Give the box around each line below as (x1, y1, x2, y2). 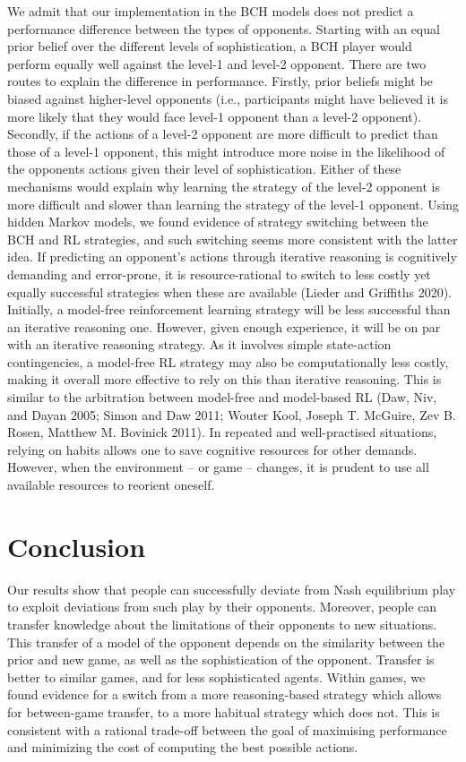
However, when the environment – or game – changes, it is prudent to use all (7, 458, 429, 476)
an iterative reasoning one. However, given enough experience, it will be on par (7, 317, 441, 336)
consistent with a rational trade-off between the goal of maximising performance (7, 720, 447, 739)
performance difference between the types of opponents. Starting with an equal (7, 19, 440, 38)
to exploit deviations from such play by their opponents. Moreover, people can (7, 597, 437, 616)
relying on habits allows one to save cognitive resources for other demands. (7, 440, 418, 458)
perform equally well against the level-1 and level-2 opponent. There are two (7, 54, 427, 73)
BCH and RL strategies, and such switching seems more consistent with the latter (7, 229, 458, 248)
